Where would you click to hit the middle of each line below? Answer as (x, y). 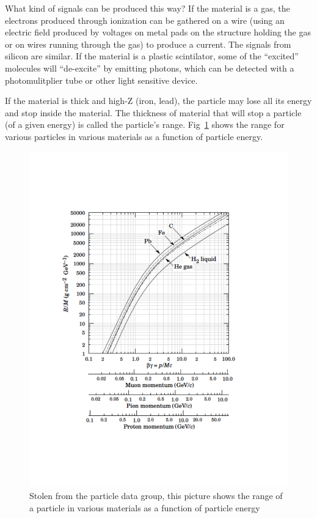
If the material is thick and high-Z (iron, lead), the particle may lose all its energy (158, 101)
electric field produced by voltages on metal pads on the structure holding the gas (158, 32)
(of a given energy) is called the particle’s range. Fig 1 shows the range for (145, 124)
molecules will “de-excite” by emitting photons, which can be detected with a (150, 68)
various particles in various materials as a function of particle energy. (134, 136)
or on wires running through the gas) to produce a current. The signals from (148, 44)
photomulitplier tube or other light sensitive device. (101, 80)
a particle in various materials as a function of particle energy (145, 507)
